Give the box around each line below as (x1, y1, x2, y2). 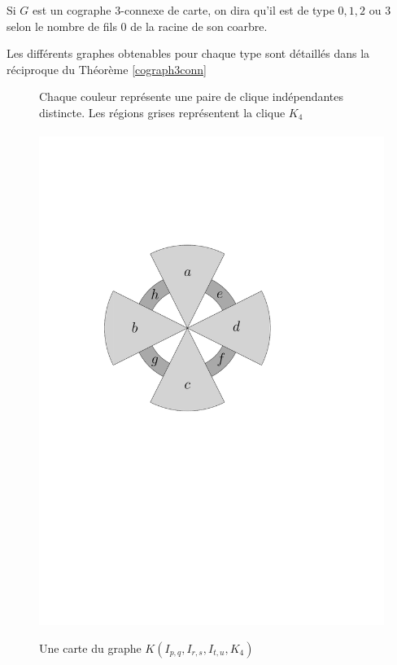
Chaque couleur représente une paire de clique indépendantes (39, 88, 344, 105)
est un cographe (33, 2, 111, 18)
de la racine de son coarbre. (130, 17, 268, 34)
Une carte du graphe (39, 639, 142, 656)
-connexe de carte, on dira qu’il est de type (120, 2, 334, 18)
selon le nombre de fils (7, 17, 117, 34)
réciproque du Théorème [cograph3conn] (7, 60, 207, 77)
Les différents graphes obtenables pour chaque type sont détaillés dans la (7, 45, 370, 62)
